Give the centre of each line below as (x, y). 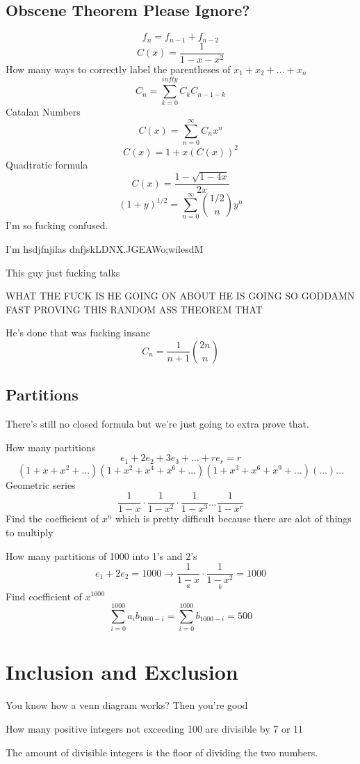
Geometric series (41, 484)
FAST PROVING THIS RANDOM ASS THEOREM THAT (134, 309)
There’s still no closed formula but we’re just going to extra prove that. (157, 424)
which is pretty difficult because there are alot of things (233, 519)
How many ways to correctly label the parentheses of (118, 69)
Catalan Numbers (43, 112)
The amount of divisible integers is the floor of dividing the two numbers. (162, 752)
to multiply (30, 532)
